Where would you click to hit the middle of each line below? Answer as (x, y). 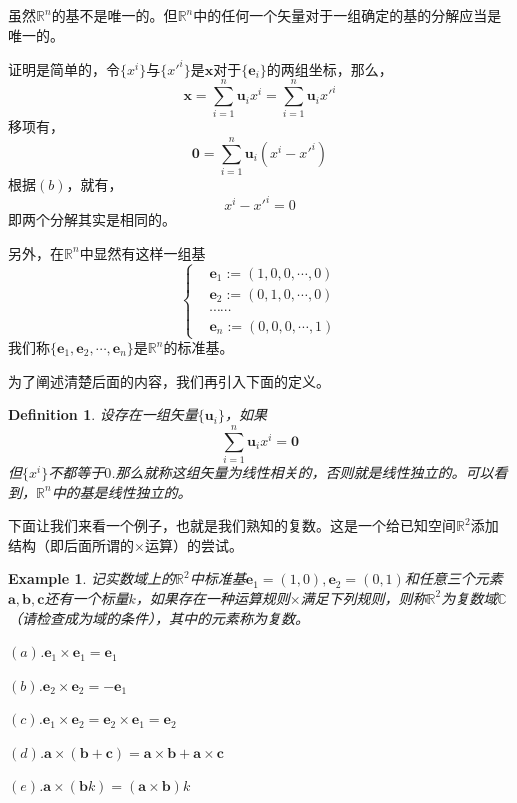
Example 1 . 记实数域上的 (92, 578)
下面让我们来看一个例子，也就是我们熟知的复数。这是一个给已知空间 (232, 525)
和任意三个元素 (453, 578)
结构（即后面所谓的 (71, 544)
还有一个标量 (86, 597)
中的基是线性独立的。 (121, 491)
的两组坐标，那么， (329, 68)
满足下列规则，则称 (363, 597)
